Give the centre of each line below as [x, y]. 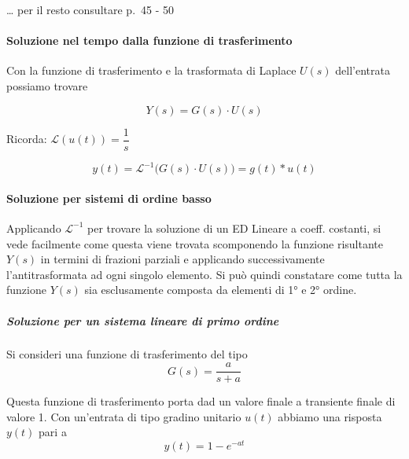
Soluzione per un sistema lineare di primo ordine [143, 320]
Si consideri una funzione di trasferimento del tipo [127, 354]
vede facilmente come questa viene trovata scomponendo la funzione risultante [195, 243]
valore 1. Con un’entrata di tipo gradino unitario [124, 416]
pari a [53, 432]
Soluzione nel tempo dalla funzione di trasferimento [149, 40]
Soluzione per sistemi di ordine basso [109, 198]
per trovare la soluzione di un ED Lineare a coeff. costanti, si [234, 228]
